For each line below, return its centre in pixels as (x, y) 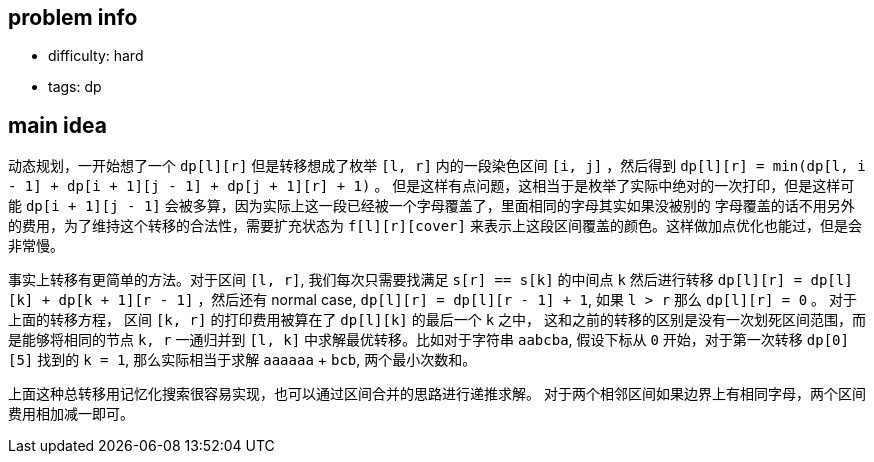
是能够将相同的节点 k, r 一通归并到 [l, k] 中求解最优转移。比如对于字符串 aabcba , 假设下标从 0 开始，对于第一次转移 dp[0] (428, 340)
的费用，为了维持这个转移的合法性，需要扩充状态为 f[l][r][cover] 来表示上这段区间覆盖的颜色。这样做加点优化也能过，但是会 (435, 226)
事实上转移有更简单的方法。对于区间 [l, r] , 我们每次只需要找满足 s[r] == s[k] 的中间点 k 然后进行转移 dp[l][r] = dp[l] (430, 280)
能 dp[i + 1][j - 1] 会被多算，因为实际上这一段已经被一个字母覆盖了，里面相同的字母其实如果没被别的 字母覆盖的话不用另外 (431, 206)
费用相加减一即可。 (71, 414)
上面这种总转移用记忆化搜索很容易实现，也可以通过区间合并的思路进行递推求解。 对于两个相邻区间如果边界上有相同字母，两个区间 (437, 394)
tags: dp (75, 87)
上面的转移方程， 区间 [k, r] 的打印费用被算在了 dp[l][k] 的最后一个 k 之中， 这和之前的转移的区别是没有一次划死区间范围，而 (437, 320)
